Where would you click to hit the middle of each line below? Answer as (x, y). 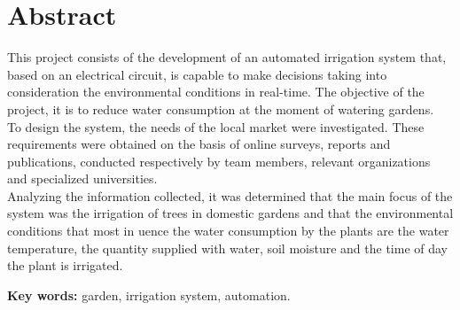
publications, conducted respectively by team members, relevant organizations (219, 161)
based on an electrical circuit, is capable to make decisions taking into (197, 74)
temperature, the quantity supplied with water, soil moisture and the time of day (228, 248)
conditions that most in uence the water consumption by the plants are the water (228, 231)
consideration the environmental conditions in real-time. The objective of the (216, 92)
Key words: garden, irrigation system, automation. (149, 294)
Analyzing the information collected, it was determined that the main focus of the (230, 195)
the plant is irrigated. (65, 265)
